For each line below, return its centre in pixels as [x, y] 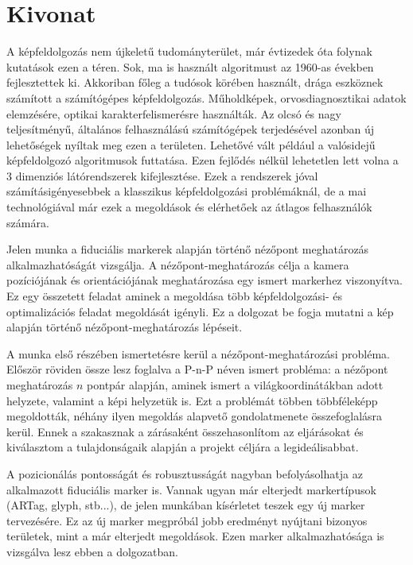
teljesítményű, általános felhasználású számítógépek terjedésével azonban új [191, 129]
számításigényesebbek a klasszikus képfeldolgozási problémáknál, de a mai [187, 191]
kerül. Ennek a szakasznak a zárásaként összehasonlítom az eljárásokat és [185, 431]
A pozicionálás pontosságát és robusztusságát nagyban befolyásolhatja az [185, 473]
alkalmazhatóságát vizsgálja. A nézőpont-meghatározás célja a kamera [178, 264]
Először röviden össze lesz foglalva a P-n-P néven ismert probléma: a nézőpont [197, 369]
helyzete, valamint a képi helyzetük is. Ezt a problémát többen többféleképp [192, 400]
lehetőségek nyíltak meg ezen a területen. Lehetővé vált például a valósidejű [191, 144]
